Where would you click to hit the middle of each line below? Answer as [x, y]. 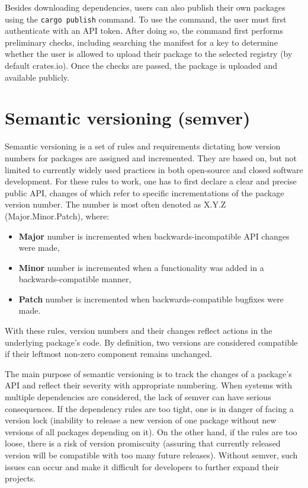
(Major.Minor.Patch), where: [57, 216]
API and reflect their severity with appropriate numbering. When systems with [148, 385]
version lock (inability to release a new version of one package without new [141, 420]
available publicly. [37, 77]
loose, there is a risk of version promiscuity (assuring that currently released [143, 443]
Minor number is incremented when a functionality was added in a [141, 267]
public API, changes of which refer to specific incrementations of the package [145, 192]
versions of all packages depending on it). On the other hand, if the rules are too [151, 431]
